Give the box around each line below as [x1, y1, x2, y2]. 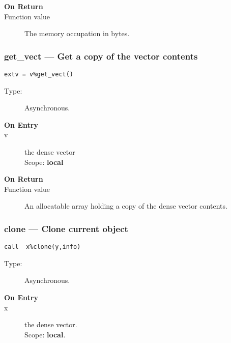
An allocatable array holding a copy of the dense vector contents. [24, 201, 227, 211]
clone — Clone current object [4, 222, 128, 235]
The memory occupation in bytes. [24, 28, 130, 39]
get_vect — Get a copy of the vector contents [4, 49, 198, 62]
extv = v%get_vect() [4, 71, 74, 78]
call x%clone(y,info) [4, 243, 81, 251]
